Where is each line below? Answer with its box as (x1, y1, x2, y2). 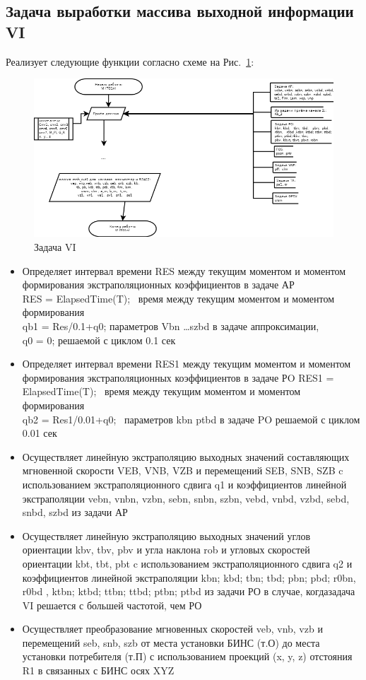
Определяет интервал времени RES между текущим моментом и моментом (22, 263, 346, 278)
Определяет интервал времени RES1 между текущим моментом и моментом (22, 356, 351, 371)
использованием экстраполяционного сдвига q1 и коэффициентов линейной (22, 476, 347, 491)
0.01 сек (22, 426, 57, 440)
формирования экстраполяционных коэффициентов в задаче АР (22, 277, 295, 292)
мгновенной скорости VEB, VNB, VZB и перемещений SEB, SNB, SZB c (22, 463, 343, 478)
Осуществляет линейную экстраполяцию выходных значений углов (22, 528, 311, 543)
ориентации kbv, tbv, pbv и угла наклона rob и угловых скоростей (22, 542, 310, 557)
